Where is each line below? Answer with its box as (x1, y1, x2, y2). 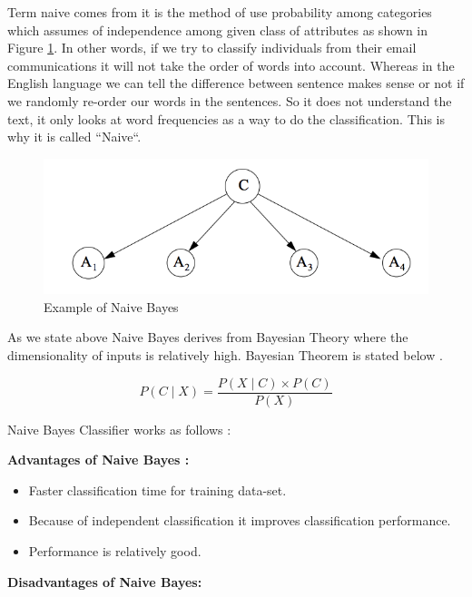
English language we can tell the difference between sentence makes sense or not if (7, 73, 465, 93)
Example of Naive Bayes (44, 297, 179, 316)
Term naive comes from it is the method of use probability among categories (7, 3, 432, 21)
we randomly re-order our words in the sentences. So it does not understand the (7, 91, 452, 110)
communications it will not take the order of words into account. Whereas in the (7, 55, 455, 74)
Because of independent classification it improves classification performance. (28, 511, 451, 530)
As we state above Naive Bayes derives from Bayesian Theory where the (7, 328, 408, 347)
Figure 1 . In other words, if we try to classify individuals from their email (7, 38, 417, 57)
